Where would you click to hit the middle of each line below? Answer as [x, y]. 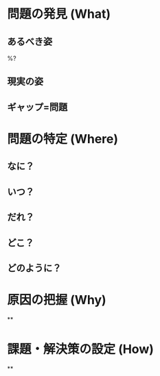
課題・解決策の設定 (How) [81, 349]
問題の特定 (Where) [63, 139]
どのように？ [34, 268]
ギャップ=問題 [37, 107]
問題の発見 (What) [59, 14]
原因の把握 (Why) [57, 300]
